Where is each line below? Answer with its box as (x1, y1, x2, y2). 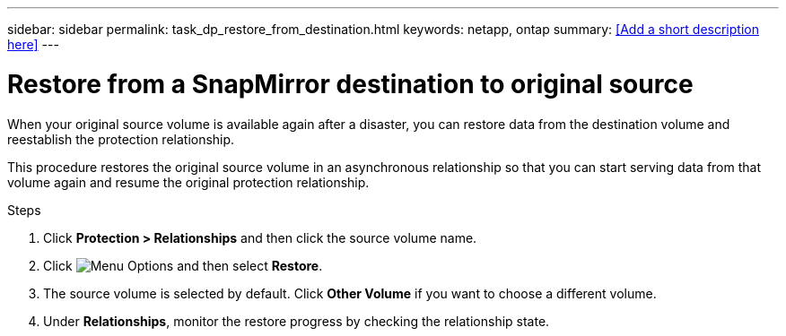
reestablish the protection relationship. (7, 131, 235, 147)
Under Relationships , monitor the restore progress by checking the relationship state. (43, 313, 550, 329)
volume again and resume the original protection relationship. (7, 174, 370, 190)
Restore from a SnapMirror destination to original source (7, 68, 694, 99)
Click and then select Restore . (43, 257, 323, 273)
